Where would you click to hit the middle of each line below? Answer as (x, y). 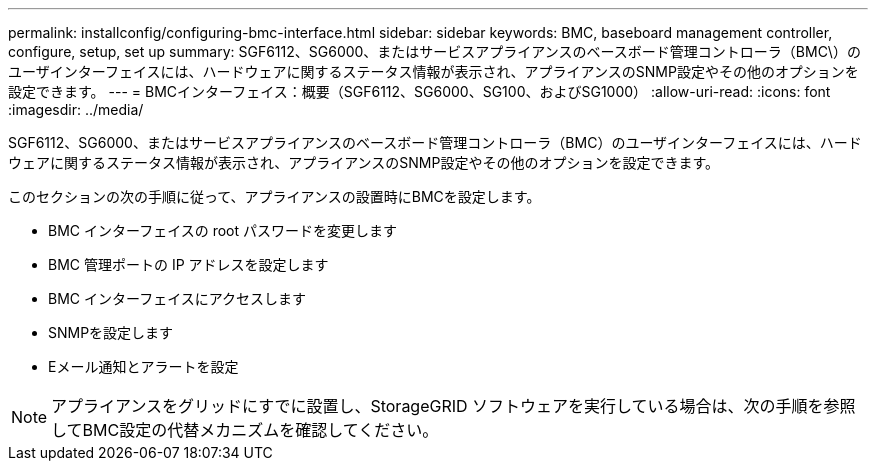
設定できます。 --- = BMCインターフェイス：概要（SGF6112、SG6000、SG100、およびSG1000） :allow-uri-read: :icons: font (419, 91)
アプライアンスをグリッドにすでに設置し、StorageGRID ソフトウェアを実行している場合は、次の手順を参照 (453, 406)
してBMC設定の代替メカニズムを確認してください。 (245, 430)
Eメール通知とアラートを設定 (143, 366)
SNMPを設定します (111, 332)
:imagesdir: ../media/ (76, 109)
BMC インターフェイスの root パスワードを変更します (222, 230)
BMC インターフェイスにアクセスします (177, 298)
